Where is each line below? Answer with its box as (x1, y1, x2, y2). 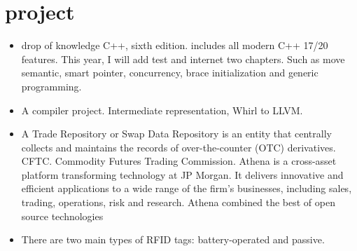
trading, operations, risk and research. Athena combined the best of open (21, 195, 335, 210)
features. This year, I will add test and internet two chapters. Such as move (21, 51, 345, 66)
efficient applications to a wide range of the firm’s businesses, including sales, (21, 181, 352, 196)
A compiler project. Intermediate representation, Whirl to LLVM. (21, 102, 303, 117)
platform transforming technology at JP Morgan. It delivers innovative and (21, 167, 344, 182)
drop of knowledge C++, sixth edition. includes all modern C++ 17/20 (21, 38, 328, 53)
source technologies (21, 208, 104, 223)
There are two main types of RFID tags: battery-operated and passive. (21, 232, 325, 247)
